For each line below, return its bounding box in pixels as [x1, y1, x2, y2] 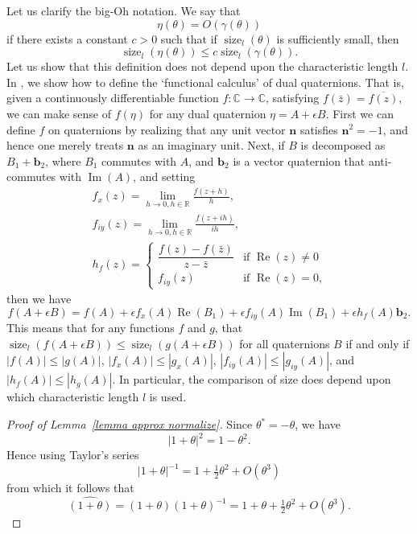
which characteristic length [6, 388, 139, 405]
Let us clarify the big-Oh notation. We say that [6, 2, 241, 18]
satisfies [299, 121, 338, 138]
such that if [160, 30, 217, 47]
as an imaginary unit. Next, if [138, 137, 285, 154]
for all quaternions [239, 335, 330, 351]
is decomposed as [300, 137, 386, 154]
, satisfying [266, 89, 320, 106]
